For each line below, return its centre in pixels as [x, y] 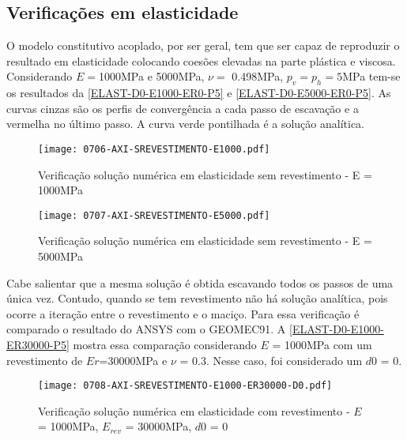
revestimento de [45, 360]
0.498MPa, [258, 76]
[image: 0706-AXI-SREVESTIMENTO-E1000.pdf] [154, 149]
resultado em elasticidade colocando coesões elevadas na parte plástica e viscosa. [201, 60]
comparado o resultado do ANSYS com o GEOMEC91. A [146, 329]
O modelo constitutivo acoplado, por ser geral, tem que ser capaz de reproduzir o [203, 45]
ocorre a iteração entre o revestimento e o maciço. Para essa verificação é [183, 313]
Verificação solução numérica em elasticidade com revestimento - [194, 410]
